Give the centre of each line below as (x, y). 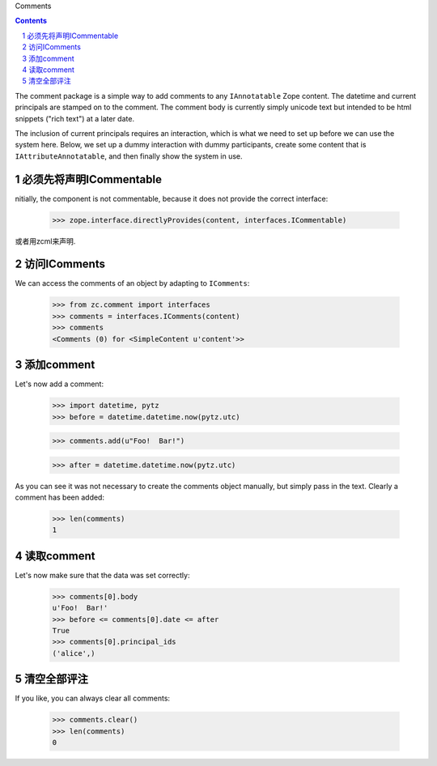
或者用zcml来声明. (45, 241)
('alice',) (74, 653)
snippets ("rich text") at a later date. (75, 118)
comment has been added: (60, 497)
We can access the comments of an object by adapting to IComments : (132, 283)
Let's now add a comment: (59, 384)
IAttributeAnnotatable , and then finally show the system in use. (129, 156)
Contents (31, 21)
